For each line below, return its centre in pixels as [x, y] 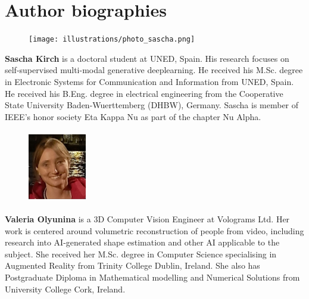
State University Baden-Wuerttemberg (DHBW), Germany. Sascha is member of [152, 105]
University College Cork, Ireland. [65, 289]
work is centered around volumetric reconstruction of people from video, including [154, 230]
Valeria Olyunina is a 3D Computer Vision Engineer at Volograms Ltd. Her [147, 218]
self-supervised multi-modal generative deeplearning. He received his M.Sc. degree [154, 70]
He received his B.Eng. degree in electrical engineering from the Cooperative [144, 93]
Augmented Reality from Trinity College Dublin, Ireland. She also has [132, 265]
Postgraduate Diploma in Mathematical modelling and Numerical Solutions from [152, 277]
